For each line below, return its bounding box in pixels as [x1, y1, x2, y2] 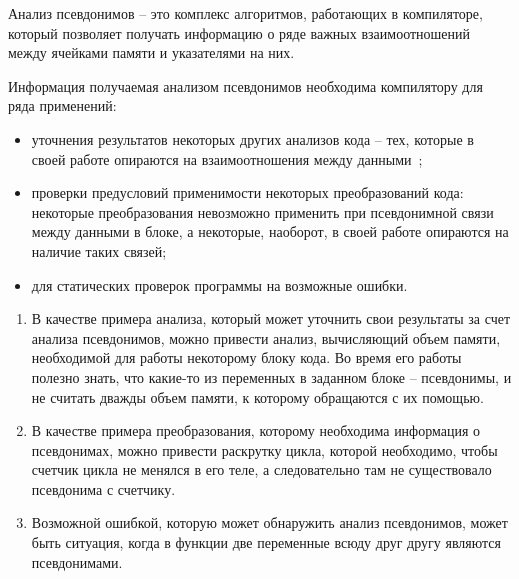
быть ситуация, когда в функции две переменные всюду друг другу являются [31, 532, 501, 553]
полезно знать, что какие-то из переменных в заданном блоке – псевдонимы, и [31, 366, 512, 387]
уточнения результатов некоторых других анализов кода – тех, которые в [31, 128, 474, 149]
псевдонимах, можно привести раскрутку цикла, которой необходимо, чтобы [31, 439, 498, 460]
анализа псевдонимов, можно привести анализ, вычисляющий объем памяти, [31, 327, 501, 348]
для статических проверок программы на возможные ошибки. [31, 274, 408, 295]
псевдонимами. [31, 551, 123, 572]
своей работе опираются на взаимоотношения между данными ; [31, 148, 423, 169]
